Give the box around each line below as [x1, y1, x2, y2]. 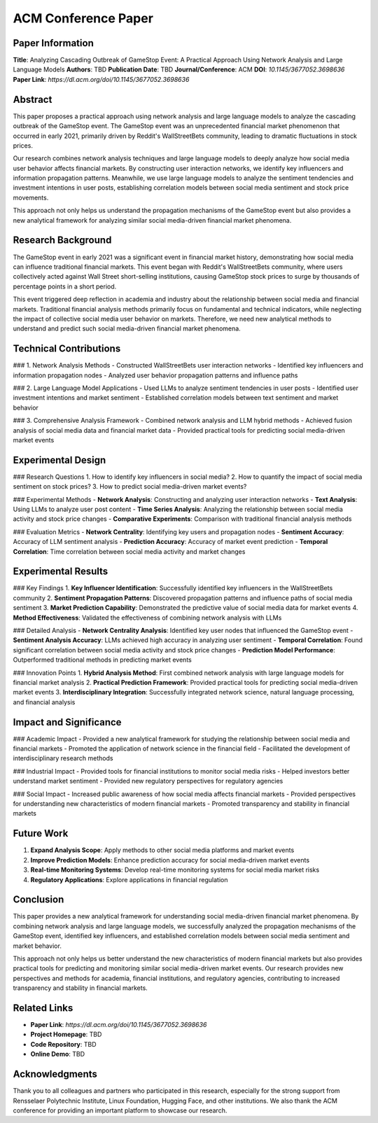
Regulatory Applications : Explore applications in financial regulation [30, 875, 228, 884]
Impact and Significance [13, 716, 122, 728]
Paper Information [13, 37, 94, 49]
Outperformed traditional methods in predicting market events [13, 655, 192, 664]
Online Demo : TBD [30, 1050, 85, 1059]
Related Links [13, 1002, 73, 1014]
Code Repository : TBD [30, 1040, 97, 1048]
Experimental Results [13, 566, 108, 578]
